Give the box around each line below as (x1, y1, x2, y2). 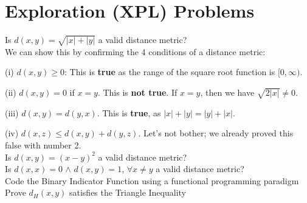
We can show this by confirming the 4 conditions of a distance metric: (5, 45, 266, 58)
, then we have (200, 86, 255, 99)
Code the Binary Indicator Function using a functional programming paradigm (5, 174, 299, 187)
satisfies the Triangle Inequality (69, 186, 186, 199)
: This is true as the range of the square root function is (64, 65, 275, 78)
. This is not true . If (97, 86, 178, 99)
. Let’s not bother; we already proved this (138, 127, 294, 139)
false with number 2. (5, 139, 81, 151)
